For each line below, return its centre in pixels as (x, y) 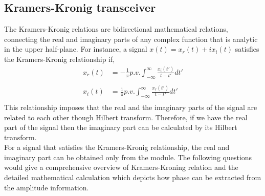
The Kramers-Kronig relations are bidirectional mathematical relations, (116, 29)
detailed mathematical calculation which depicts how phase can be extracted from (133, 177)
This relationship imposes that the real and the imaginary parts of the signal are (131, 107)
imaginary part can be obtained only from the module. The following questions (128, 157)
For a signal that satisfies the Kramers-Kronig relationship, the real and (117, 147)
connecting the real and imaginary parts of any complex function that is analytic (131, 39)
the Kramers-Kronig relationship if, (60, 59)
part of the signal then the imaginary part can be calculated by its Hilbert (121, 127)
